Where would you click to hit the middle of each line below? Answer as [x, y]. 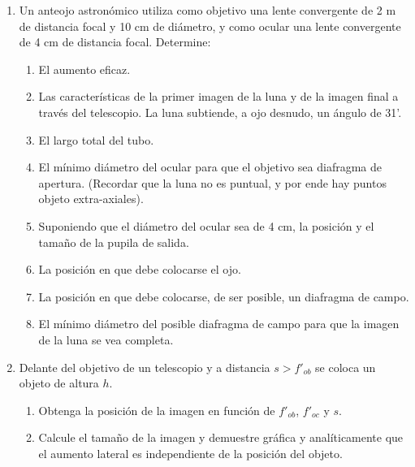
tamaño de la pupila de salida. [114, 242]
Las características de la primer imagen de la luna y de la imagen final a [218, 96]
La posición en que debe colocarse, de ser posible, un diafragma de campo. [224, 296]
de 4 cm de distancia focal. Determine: [115, 42]
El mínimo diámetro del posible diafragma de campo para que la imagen [219, 324]
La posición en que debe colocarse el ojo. [140, 269]
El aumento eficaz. [84, 69]
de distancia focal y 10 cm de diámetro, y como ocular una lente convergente [210, 26]
